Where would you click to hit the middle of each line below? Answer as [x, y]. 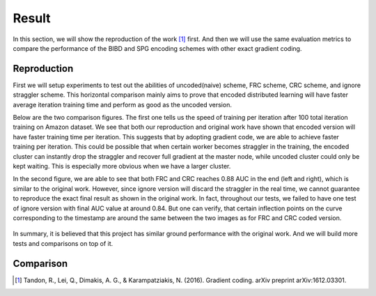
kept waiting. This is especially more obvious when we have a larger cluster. [122, 166]
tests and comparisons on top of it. [63, 243]
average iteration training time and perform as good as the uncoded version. [123, 104]
